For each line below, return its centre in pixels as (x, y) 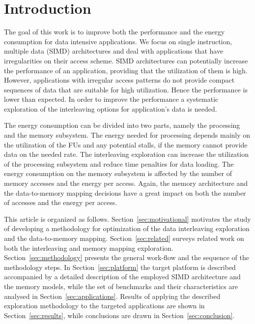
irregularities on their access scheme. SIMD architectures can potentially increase (126, 60)
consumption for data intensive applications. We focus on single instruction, (118, 41)
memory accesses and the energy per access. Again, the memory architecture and (126, 183)
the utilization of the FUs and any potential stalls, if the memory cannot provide (126, 144)
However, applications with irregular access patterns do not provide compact (119, 80)
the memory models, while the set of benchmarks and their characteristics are (121, 286)
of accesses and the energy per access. (61, 202)
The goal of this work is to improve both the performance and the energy (114, 32)
